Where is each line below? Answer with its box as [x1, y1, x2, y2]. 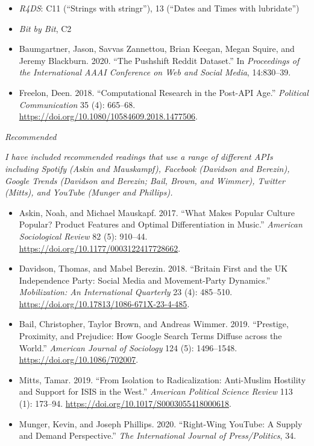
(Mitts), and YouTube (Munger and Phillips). [5, 186, 173, 199]
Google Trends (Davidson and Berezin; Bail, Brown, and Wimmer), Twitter [5, 174, 285, 186]
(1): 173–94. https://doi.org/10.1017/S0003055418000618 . [19, 397, 231, 410]
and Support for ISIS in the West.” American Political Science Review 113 [19, 385, 293, 398]
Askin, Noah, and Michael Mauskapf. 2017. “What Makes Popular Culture [19, 206, 295, 218]
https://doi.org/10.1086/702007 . [19, 353, 139, 366]
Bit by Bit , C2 [19, 22, 72, 34]
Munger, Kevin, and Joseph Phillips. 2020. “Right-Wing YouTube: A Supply [19, 417, 303, 430]
